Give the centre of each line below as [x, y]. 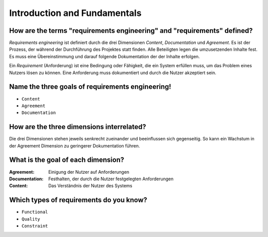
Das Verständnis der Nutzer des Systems [90, 186]
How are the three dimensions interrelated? [78, 127]
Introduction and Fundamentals [75, 13]
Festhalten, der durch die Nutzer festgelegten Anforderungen [111, 179]
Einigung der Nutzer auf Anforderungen [89, 172]
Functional [35, 212]
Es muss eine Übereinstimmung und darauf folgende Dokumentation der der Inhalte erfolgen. [104, 56]
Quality [31, 219]
